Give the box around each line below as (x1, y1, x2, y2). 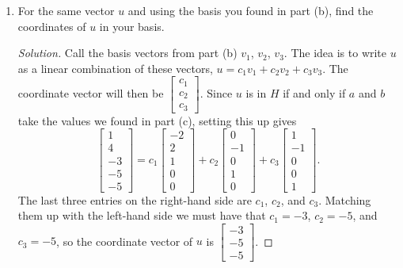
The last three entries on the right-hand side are (17, 191, 252, 208)
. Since (200, 85, 233, 101)
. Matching (318, 191, 371, 208)
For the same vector (17, 2, 115, 18)
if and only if (283, 85, 346, 101)
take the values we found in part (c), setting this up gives (17, 112, 297, 128)
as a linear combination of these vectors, (17, 59, 213, 76)
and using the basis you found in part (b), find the (127, 2, 374, 18)
